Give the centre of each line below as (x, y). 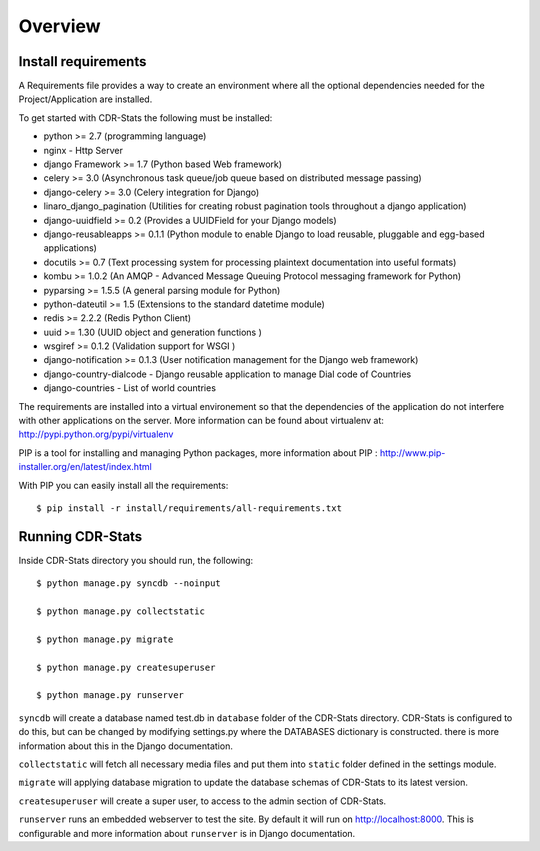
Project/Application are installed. (85, 99)
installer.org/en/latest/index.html (85, 467)
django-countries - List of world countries (130, 388)
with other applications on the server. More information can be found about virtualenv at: (201, 421)
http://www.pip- (412, 452)
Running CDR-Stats (80, 536)
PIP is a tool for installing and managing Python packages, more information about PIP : (198, 452)
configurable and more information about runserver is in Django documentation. (187, 833)
